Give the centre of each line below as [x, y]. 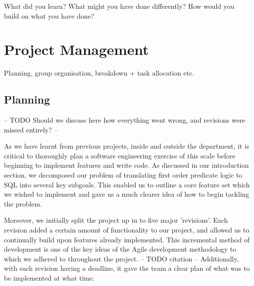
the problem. [23, 203]
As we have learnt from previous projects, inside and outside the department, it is [127, 146]
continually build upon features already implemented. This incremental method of [127, 239]
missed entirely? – [31, 129]
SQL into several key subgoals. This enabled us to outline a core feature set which [127, 184]
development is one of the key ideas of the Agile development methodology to [120, 249]
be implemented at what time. [49, 278]
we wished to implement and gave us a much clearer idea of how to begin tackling [127, 194]
